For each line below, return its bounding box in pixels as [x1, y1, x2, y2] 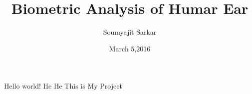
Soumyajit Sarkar [103, 27, 157, 37]
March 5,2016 [109, 43, 151, 53]
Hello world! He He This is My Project [4, 81, 122, 91]
